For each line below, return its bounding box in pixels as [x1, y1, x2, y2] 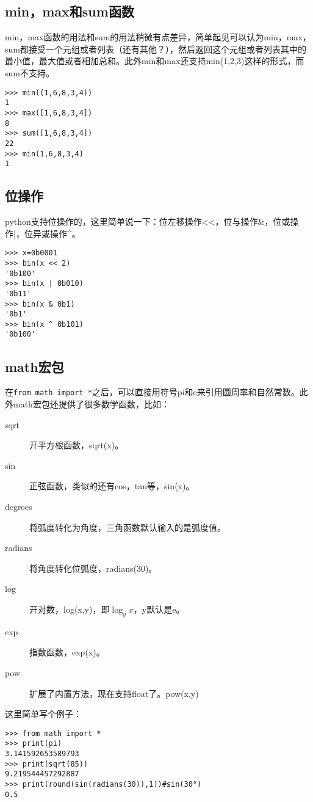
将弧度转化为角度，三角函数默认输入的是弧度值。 [29, 520, 226, 533]
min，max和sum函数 [5, 2, 134, 21]
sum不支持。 [5, 66, 54, 79]
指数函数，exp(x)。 [29, 646, 105, 658]
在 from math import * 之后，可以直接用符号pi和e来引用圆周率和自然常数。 [5, 385, 300, 398]
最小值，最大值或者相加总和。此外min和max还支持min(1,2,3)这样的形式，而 [5, 54, 304, 67]
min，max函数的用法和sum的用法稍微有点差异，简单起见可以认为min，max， [5, 31, 311, 43]
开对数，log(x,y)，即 [29, 602, 110, 615]
